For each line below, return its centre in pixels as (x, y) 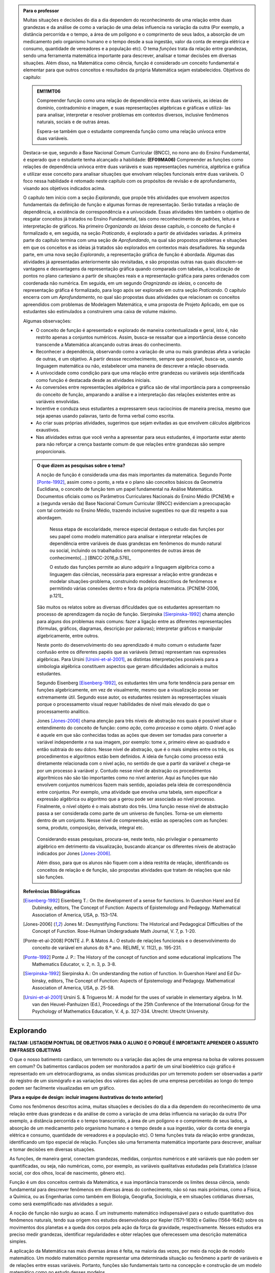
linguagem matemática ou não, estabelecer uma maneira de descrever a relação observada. (133, 366)
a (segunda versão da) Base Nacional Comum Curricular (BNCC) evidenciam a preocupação (134, 503)
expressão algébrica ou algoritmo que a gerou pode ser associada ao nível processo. (126, 799)
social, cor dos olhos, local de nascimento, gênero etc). (67, 1173)
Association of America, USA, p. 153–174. (75, 915)
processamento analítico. (63, 711)
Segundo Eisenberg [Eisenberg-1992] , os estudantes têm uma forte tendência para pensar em (136, 683)
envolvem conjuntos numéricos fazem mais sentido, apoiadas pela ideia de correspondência (134, 785)
